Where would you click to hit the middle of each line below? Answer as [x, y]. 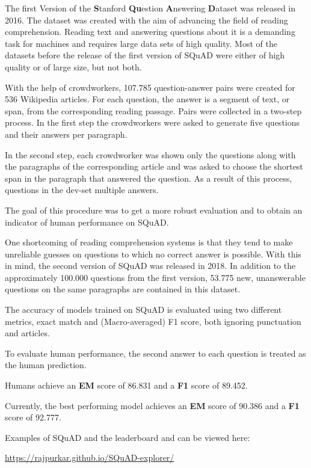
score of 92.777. [33, 417]
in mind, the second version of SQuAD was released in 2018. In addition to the [150, 266]
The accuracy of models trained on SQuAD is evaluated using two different [143, 309]
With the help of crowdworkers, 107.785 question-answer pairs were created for [150, 87]
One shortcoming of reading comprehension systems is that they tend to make [149, 242]
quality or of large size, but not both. [73, 66]
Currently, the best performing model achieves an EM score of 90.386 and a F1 [152, 405]
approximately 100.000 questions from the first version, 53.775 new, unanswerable [155, 277]
